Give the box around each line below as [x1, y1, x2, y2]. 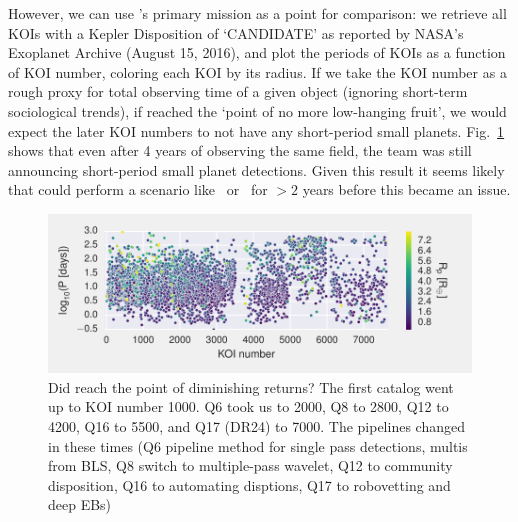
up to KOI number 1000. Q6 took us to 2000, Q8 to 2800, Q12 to [48, 396, 449, 417]
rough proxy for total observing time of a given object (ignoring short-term [8, 81, 468, 102]
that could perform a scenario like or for [8, 179, 268, 200]
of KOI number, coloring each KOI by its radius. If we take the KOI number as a [8, 61, 507, 82]
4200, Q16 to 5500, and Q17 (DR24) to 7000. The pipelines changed [48, 415, 465, 436]
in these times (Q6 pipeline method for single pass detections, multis [48, 435, 468, 456]
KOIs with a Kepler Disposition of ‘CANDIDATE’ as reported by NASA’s [8, 22, 464, 43]
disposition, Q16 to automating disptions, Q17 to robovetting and [48, 474, 451, 495]
